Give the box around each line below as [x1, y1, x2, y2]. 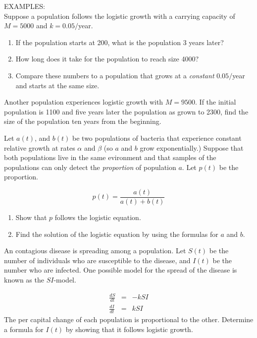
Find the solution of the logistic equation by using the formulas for [15, 228, 218, 239]
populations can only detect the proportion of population [4, 162, 176, 172]
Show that [15, 212, 47, 222]
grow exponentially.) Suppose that [140, 142, 244, 153]
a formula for [4, 324, 44, 334]
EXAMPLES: [4, 1, 45, 11]
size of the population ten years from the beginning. [4, 116, 161, 126]
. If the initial [195, 97, 236, 107]
